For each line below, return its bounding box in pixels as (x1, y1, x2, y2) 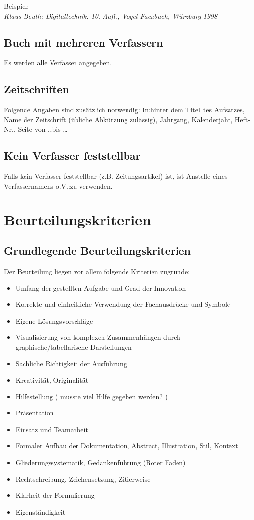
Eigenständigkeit (15, 506, 66, 517)
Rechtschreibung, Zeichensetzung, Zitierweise (15, 473, 151, 484)
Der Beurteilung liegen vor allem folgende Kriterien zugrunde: (4, 266, 190, 276)
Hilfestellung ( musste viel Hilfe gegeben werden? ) (15, 391, 168, 401)
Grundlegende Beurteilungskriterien (4, 243, 191, 258)
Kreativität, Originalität (15, 375, 89, 385)
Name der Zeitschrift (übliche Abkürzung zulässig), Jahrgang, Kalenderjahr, (4, 114, 233, 124)
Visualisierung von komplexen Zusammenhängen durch (15, 332, 180, 342)
